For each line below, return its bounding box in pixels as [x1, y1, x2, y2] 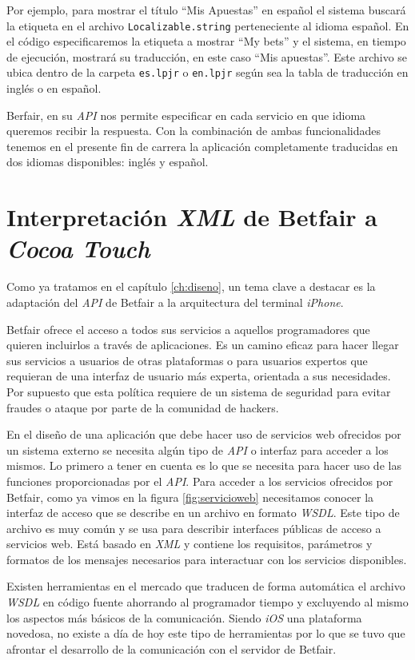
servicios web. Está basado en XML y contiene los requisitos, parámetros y [6, 535, 373, 552]
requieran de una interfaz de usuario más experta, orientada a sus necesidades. [6, 368, 391, 384]
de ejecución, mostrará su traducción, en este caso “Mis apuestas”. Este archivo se [6, 48, 408, 65]
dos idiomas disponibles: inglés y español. [6, 153, 209, 170]
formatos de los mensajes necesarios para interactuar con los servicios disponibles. [6, 551, 407, 567]
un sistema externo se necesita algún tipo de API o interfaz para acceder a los [6, 441, 389, 458]
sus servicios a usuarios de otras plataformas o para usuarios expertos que [6, 352, 368, 368]
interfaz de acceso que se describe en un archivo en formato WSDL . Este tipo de [6, 504, 400, 521]
